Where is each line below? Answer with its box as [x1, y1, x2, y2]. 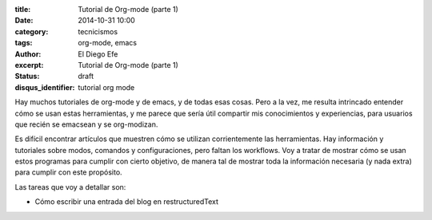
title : [14, 5, 31, 14]
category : [14, 26, 49, 36]
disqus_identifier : [14, 82, 75, 92]
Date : [14, 16, 34, 26]
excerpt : [14, 60, 44, 69]
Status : [14, 72, 40, 81]
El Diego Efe [78, 49, 118, 59]
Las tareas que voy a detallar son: [14, 182, 126, 191]
